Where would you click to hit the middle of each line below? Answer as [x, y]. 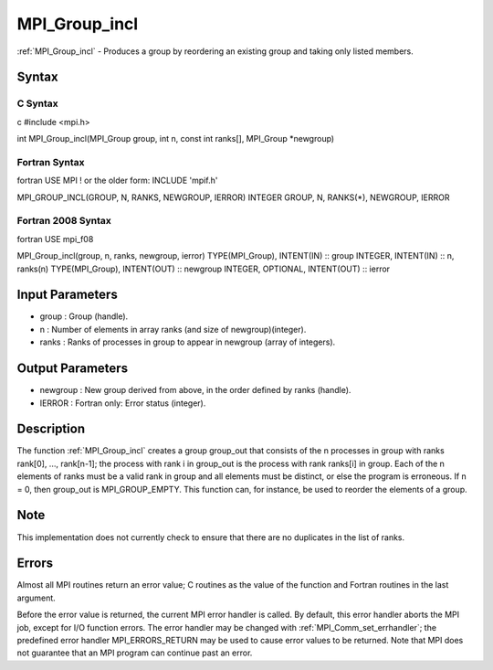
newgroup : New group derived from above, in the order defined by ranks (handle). [195, 390]
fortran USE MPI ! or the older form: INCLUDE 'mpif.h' [117, 181]
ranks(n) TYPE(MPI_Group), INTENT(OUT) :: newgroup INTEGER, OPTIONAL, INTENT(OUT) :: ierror [204, 269]
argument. [37, 598]
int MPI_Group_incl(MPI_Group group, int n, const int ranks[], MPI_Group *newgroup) [176, 139]
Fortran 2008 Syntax [64, 221]
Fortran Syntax [51, 162]
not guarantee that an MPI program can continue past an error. [135, 653]
